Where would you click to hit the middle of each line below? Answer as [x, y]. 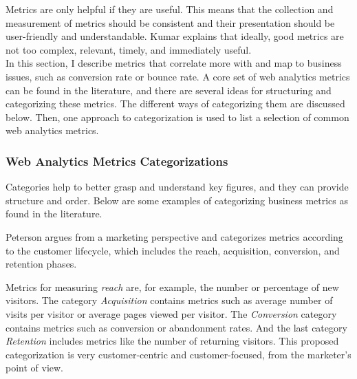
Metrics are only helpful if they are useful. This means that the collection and [170, 9]
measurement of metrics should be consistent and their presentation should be [170, 22]
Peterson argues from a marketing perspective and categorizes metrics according [174, 236]
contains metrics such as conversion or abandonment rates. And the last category [176, 327]
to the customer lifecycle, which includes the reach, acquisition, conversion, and [173, 250]
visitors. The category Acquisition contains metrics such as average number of [169, 300]
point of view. [35, 368]
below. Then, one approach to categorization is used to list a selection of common [177, 117]
